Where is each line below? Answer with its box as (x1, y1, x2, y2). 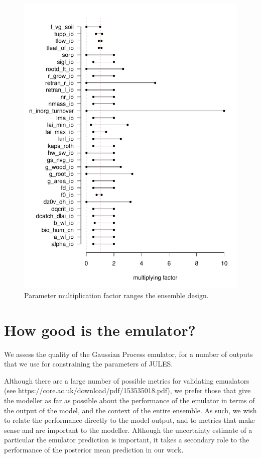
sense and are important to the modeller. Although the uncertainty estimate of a (4, 424, 252, 435)
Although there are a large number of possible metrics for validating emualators (4, 375, 249, 386)
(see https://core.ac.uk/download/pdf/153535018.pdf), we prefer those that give (4, 385, 251, 396)
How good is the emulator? (4, 319, 196, 340)
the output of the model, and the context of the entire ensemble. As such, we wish (4, 405, 257, 415)
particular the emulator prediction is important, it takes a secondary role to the (4, 434, 249, 445)
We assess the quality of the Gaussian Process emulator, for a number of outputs (4, 348, 253, 359)
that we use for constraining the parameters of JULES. (4, 358, 173, 369)
